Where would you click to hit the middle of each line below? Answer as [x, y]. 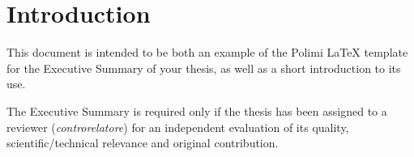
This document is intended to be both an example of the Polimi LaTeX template [207, 52]
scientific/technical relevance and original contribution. [143, 143]
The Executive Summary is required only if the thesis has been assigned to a [197, 110]
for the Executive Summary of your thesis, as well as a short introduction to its [204, 68]
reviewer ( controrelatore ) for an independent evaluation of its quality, [178, 127]
